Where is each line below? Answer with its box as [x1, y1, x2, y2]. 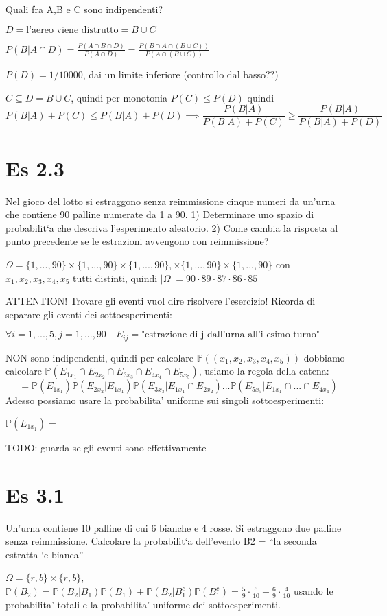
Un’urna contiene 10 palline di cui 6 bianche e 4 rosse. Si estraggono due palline [5, 520, 342, 534]
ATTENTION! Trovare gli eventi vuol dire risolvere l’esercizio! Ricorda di [5, 294, 316, 308]
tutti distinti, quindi [73, 270, 158, 285]
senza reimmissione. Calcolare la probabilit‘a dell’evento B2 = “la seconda [5, 534, 317, 548]
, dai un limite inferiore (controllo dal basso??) [82, 67, 279, 82]
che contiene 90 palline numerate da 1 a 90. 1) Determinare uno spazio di [5, 207, 314, 222]
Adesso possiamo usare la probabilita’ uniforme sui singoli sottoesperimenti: [5, 393, 325, 407]
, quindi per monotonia [71, 90, 167, 104]
